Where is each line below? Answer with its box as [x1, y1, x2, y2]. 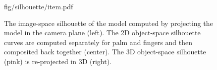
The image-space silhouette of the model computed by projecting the [4, 18, 213, 28]
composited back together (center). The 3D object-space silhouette [4, 47, 206, 57]
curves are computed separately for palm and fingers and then [4, 37, 192, 47]
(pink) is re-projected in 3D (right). [4, 56, 112, 66]
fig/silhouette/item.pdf [4, 1, 73, 11]
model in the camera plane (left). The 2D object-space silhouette [4, 27, 201, 38]
